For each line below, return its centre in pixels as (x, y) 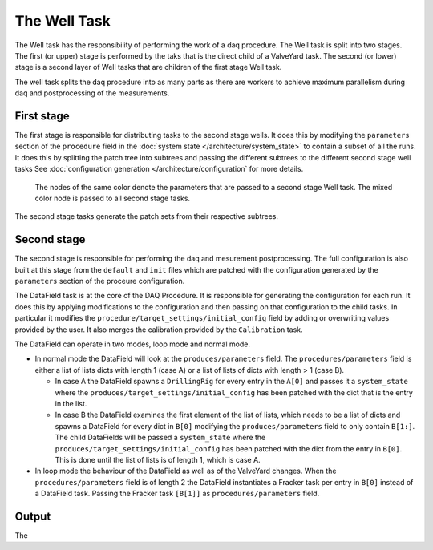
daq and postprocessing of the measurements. (92, 93)
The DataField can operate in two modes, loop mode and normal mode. (132, 344)
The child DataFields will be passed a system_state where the (160, 438)
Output (33, 516)
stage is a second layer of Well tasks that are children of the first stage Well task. (148, 67)
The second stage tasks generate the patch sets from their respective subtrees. (147, 216)
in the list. (71, 403)
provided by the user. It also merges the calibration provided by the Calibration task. (159, 330)
